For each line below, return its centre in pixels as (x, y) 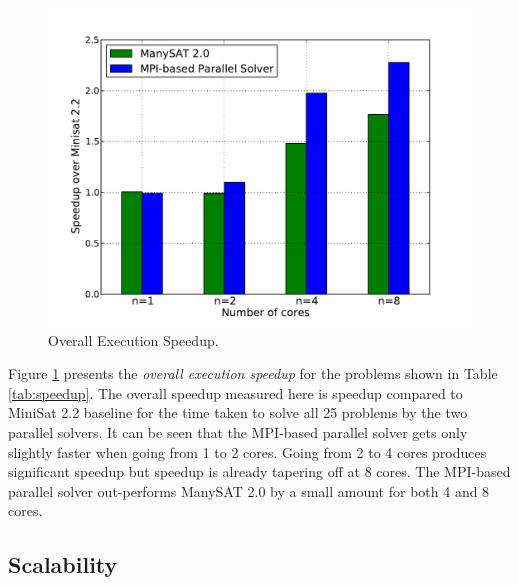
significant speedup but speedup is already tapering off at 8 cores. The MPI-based (259, 471)
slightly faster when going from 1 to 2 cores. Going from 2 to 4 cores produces (247, 451)
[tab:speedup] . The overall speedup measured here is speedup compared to (235, 392)
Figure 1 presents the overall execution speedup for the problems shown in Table (253, 373)
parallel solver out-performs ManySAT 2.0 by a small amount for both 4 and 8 (249, 490)
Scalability (63, 564)
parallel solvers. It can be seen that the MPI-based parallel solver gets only (238, 431)
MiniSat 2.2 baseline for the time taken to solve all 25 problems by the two (238, 412)
